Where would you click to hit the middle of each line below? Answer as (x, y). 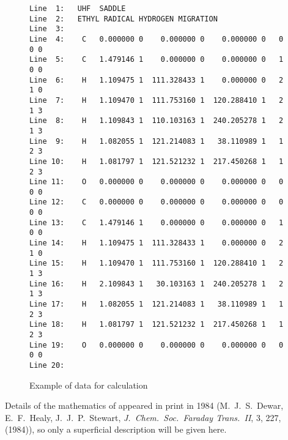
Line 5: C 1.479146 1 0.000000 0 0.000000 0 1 (157, 60)
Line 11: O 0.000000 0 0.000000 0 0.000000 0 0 (157, 182)
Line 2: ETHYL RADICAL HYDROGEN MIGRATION (124, 19)
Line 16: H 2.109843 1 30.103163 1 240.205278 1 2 (157, 284)
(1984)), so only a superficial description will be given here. (116, 429)
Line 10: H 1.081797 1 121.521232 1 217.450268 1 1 (157, 161)
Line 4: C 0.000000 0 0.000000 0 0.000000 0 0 (157, 39)
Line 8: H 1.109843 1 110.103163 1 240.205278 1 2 (157, 121)
